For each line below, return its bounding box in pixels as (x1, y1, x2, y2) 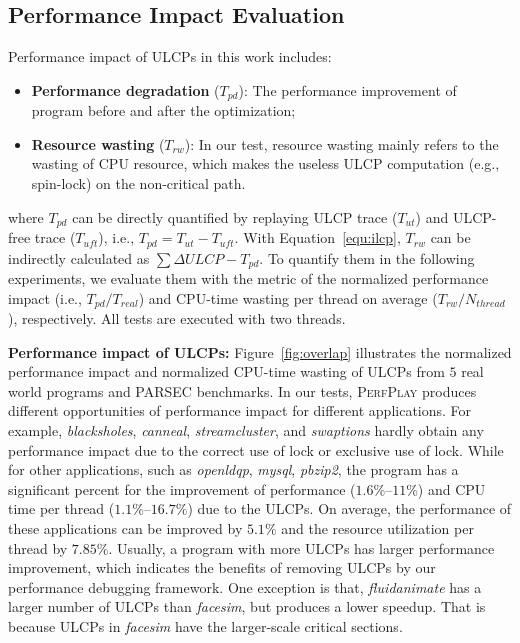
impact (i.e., (8, 287, 82, 308)
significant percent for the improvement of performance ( (8, 478, 356, 499)
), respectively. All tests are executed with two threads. (8, 308, 346, 329)
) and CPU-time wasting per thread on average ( (138, 287, 438, 308)
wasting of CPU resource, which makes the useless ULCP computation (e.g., (31, 153, 500, 174)
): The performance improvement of (238, 79, 457, 100)
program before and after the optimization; (31, 100, 296, 121)
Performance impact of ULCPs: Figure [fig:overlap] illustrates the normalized (8, 341, 512, 362)
